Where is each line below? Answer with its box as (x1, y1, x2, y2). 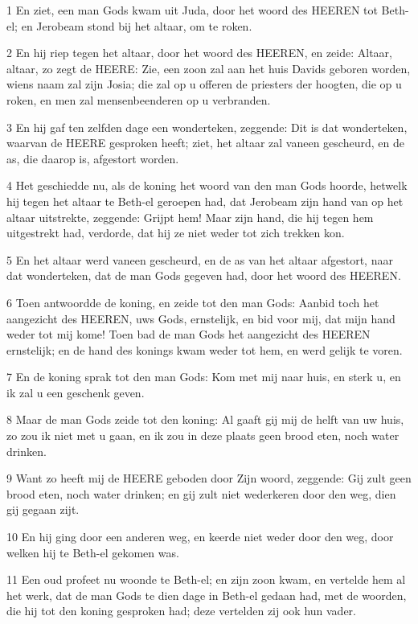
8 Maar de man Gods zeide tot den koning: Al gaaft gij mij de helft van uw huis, (6, 411, 404, 428)
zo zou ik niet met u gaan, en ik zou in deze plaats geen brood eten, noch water (6, 427, 400, 444)
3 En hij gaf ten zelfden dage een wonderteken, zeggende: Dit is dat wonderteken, (6, 118, 408, 135)
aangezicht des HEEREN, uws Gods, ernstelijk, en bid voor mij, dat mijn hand (6, 310, 395, 326)
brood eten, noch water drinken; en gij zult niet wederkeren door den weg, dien (6, 485, 396, 502)
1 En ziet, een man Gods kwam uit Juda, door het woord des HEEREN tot (6, 2, 378, 18)
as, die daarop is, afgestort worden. (6, 150, 179, 166)
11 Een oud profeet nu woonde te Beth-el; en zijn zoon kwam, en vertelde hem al (6, 571, 406, 588)
